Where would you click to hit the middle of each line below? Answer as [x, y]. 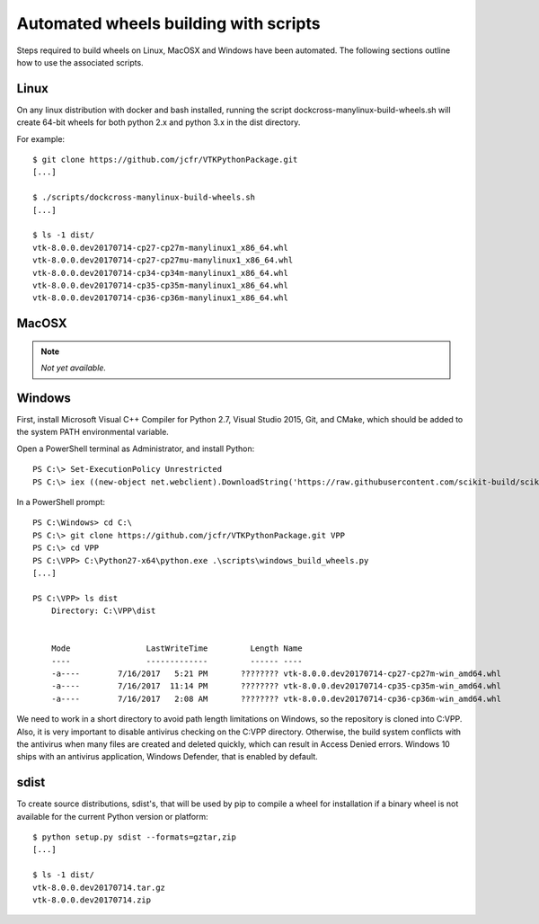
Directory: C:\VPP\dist [103, 611]
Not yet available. [74, 368]
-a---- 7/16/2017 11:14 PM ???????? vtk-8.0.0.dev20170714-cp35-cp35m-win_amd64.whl [276, 686]
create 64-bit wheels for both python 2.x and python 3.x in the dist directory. [159, 122]
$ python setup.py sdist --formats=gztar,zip [135, 837]
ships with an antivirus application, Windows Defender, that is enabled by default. [167, 757]
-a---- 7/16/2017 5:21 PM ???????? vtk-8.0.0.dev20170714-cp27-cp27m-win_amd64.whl [276, 674]
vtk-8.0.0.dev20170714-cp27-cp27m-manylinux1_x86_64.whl [161, 248]
